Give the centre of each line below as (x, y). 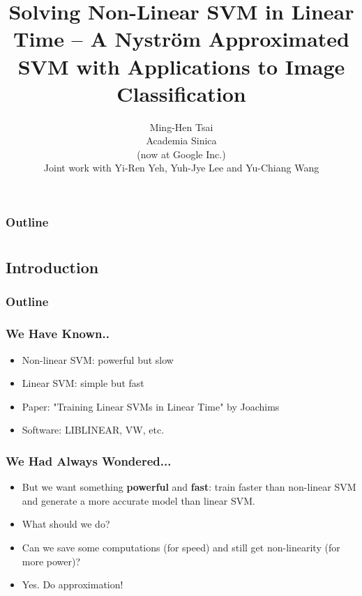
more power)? (51, 561)
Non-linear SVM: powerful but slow (98, 359)
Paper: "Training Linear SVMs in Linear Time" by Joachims (151, 406)
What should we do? (66, 524)
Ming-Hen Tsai (181, 127)
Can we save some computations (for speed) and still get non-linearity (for (181, 547)
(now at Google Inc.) (181, 154)
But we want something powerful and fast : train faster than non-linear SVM (189, 487)
